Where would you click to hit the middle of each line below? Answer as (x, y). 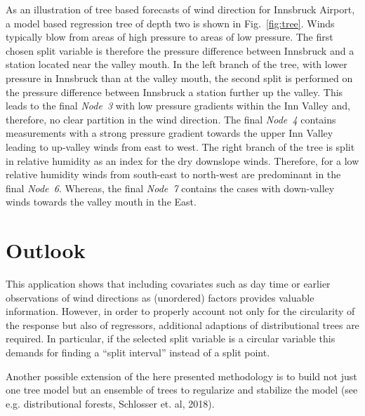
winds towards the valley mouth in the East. (101, 202)
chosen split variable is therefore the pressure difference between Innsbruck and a (180, 50)
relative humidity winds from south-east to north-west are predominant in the (173, 174)
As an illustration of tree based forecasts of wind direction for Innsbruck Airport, (180, 9)
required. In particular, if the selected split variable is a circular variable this (171, 338)
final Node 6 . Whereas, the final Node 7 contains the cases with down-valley (170, 188)
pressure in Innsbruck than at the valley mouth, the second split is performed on (179, 78)
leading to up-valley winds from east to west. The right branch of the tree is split (180, 146)
